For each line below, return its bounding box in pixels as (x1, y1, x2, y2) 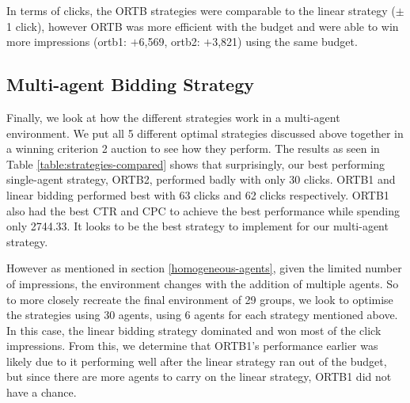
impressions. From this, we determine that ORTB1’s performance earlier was (6, 337, 378, 354)
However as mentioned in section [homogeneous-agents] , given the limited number (6, 260, 402, 276)
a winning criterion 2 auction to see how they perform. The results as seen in (6, 140, 380, 157)
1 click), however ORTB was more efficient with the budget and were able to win (6, 17, 399, 34)
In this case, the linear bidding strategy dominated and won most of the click (6, 321, 382, 338)
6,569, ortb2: (139, 33, 200, 50)
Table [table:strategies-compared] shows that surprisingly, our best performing (6, 155, 385, 172)
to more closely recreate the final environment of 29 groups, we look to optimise (6, 291, 393, 307)
